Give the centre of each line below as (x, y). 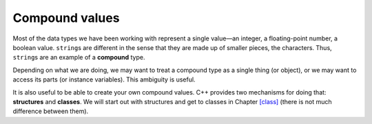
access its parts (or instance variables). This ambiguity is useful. (104, 79)
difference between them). (51, 111)
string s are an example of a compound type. (79, 58)
